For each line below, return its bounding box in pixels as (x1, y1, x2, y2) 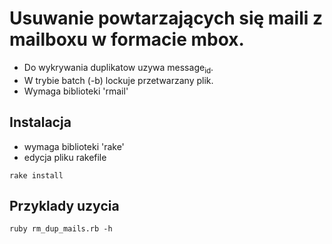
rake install (9, 170, 64, 181)
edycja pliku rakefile (23, 151, 107, 163)
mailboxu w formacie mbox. (9, 28, 245, 51)
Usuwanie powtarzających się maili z (9, 7, 324, 30)
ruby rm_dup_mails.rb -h (9, 224, 113, 234)
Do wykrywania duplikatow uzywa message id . (23, 61, 214, 76)
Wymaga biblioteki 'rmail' (23, 85, 129, 97)
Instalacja (9, 114, 72, 131)
